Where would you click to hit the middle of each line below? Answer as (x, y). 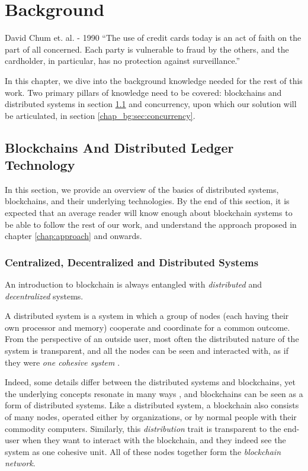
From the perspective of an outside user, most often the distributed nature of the (152, 339)
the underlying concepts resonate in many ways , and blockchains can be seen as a (154, 393)
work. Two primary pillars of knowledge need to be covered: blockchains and (143, 92)
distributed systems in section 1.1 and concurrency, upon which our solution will (151, 104)
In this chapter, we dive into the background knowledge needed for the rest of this (154, 80)
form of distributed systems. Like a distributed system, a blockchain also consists (152, 405)
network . (20, 463)
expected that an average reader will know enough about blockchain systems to (149, 213)
